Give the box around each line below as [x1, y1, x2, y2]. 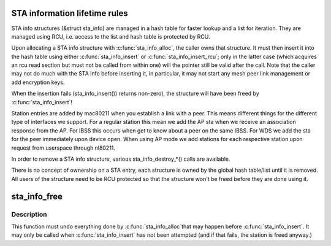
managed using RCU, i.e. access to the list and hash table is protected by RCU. [11, 33, 210, 40]
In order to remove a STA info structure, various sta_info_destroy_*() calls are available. [11, 155, 230, 163]
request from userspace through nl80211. [11, 144, 116, 152]
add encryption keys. [11, 79, 65, 86]
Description [11, 210, 47, 218]
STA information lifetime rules [11, 8, 128, 18]
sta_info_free [11, 191, 63, 202]
